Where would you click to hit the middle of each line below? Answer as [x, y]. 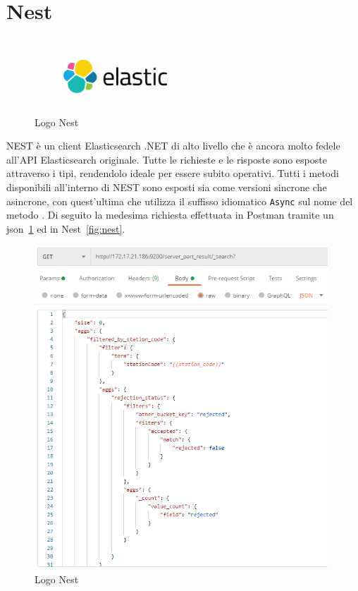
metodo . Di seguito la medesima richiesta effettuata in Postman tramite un [170, 215]
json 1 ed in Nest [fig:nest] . [66, 228]
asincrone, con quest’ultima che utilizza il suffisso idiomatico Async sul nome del [180, 201]
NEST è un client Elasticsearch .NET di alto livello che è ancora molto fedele [173, 146]
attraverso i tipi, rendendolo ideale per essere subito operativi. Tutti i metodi [173, 173]
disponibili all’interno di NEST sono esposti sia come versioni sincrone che [167, 187]
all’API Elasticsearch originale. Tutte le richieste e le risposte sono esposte [167, 159]
